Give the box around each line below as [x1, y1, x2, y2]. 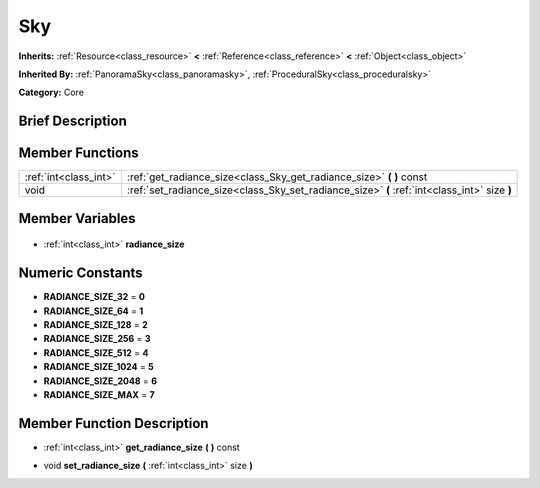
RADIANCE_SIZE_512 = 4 [43, 346, 149, 359]
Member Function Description [18, 415, 209, 432]
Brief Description [18, 113, 127, 130]
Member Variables [18, 210, 136, 227]
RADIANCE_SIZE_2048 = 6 [43, 375, 157, 387]
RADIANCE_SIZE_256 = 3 [43, 333, 151, 345]
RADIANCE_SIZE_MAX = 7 [43, 388, 155, 400]
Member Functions [18, 145, 139, 162]
